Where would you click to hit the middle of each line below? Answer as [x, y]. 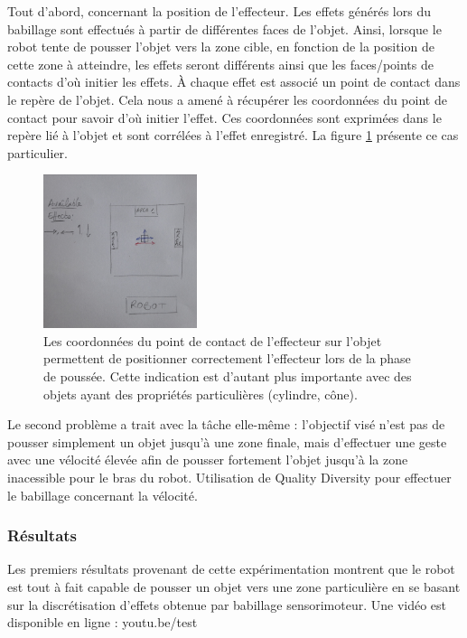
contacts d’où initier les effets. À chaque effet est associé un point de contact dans [234, 82]
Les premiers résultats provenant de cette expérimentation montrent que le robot [231, 569]
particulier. [37, 152]
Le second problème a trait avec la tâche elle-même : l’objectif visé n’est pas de [226, 424]
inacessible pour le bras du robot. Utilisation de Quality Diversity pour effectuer [229, 478]
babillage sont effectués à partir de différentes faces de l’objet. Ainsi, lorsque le [224, 28]
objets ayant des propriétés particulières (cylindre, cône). [201, 394]
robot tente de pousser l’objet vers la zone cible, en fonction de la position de [221, 47]
